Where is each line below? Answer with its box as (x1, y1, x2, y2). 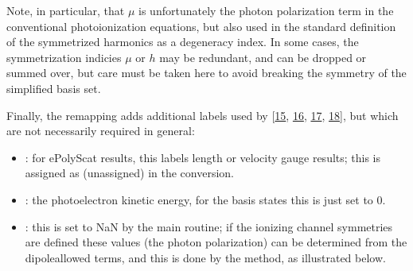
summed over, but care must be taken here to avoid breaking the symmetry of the (6, 64, 407, 81)
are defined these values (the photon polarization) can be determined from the (25, 234, 407, 250)
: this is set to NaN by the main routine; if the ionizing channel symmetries (25, 218, 393, 234)
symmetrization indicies (6, 48, 122, 65)
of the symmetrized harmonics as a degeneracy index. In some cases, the (6, 33, 359, 50)
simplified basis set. (6, 79, 101, 96)
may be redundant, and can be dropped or (159, 48, 367, 65)
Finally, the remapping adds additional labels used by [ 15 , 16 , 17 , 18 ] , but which (6, 106, 399, 123)
